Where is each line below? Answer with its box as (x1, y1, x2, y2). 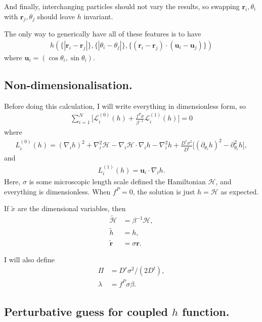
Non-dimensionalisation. (4, 77, 133, 92)
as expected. (221, 186, 259, 196)
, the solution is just (133, 186, 195, 196)
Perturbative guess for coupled (4, 304, 168, 319)
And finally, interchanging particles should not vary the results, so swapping (4, 1, 240, 11)
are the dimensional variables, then (17, 203, 126, 214)
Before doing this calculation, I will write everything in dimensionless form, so (4, 100, 246, 111)
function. (182, 304, 230, 319)
